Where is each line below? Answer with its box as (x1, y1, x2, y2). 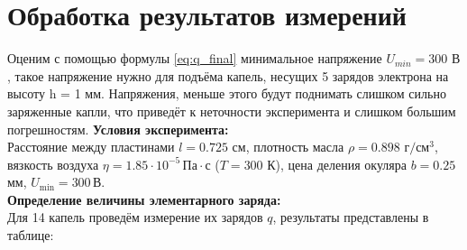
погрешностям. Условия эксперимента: (7, 119, 229, 138)
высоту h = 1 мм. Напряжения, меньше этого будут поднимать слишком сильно (7, 84, 446, 103)
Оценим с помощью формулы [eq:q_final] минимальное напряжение (7, 49, 382, 68)
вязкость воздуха (7, 154, 99, 173)
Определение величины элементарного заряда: (7, 190, 281, 208)
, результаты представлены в (272, 208, 429, 227)
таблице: (7, 226, 54, 245)
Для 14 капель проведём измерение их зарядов (7, 208, 263, 227)
